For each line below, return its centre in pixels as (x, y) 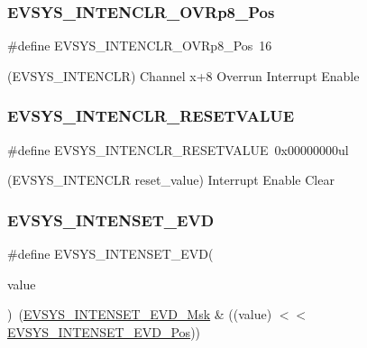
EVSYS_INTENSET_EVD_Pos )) (104, 331)
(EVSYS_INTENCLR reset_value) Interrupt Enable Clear (171, 180)
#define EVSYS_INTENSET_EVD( (110, 254)
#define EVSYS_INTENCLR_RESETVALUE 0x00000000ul (178, 149)
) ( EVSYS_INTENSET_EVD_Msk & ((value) (140, 314)
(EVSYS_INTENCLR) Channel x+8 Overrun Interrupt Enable (183, 75)
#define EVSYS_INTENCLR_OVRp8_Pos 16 (140, 46)
